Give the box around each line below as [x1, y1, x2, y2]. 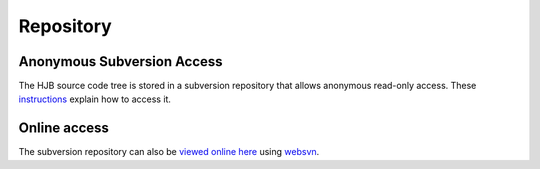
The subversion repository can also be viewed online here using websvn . [18, 146, 320, 158]
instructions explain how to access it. [18, 93, 172, 105]
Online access [18, 120, 110, 137]
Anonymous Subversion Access [18, 53, 224, 70]
